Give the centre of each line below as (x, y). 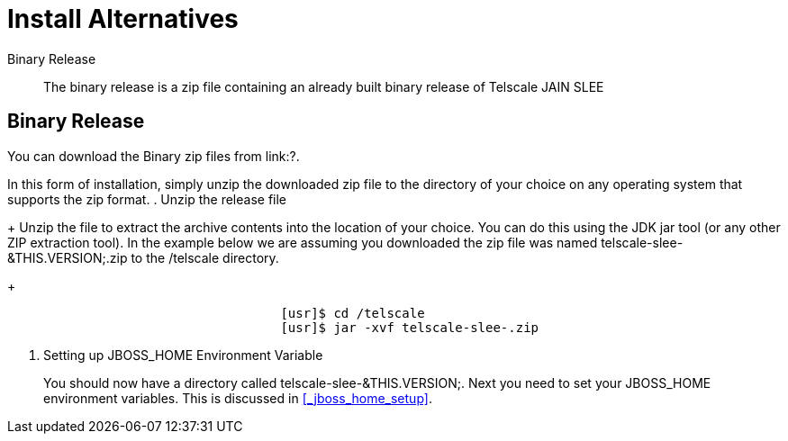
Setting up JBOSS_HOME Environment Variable (183, 355)
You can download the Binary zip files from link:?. (154, 156)
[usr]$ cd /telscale (353, 313)
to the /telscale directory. (205, 257)
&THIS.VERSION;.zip (68, 257)
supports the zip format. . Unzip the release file (147, 199)
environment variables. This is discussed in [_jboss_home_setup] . (238, 398)
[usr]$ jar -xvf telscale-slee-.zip (410, 327)
